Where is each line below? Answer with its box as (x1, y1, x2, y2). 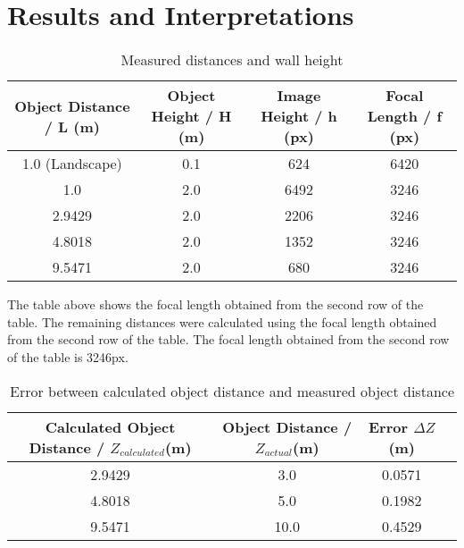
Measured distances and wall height (120, 49, 344, 71)
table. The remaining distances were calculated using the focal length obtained (7, 312, 437, 331)
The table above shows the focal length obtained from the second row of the (7, 295, 424, 314)
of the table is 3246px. (7, 347, 128, 366)
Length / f (367, 105, 443, 127)
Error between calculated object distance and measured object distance (10, 380, 454, 401)
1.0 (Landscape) (21, 153, 122, 174)
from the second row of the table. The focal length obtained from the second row (7, 330, 450, 349)
